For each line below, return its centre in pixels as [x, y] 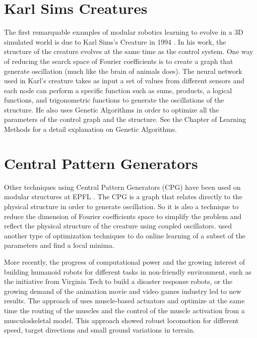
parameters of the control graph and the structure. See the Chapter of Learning [125, 119]
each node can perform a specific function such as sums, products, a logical [118, 90]
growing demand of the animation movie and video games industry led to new [123, 291]
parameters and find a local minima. [59, 245]
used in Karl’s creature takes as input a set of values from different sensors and [124, 81]
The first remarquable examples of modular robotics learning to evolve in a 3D [124, 32]
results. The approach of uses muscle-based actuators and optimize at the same [124, 301]
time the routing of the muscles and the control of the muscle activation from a [125, 310]
